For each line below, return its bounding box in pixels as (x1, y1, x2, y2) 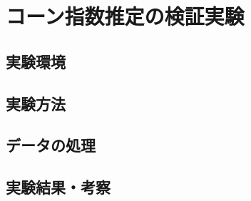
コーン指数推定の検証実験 (6, 1, 245, 31)
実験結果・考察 (6, 176, 111, 198)
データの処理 (6, 134, 96, 156)
